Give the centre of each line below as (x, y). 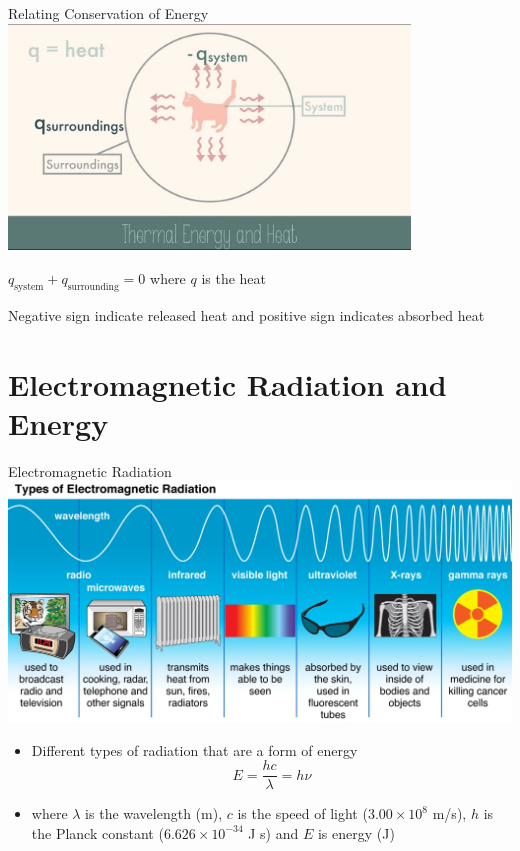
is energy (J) (356, 832)
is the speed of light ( (302, 813)
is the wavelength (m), (154, 813)
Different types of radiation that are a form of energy (194, 749)
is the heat (234, 277)
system (29, 286)
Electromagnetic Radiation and (227, 383)
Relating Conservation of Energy (108, 13)
